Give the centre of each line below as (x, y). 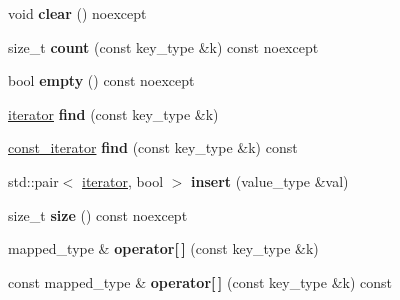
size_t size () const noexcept (98, 214)
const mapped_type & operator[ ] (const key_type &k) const (200, 281)
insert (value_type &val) (270, 180)
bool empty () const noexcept (101, 80)
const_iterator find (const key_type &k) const (153, 147)
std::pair (33, 180)
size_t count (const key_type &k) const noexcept (163, 46)
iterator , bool (123, 180)
